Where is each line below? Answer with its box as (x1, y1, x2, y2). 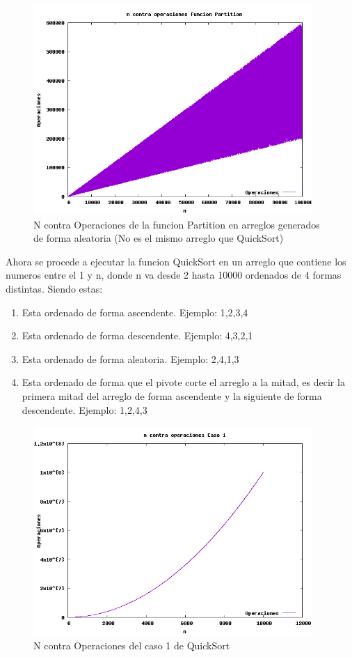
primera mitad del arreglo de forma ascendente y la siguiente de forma (22, 388, 322, 403)
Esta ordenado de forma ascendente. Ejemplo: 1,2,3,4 (22, 304, 248, 319)
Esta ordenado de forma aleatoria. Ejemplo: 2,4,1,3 (22, 351, 239, 366)
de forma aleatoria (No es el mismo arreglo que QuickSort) (33, 231, 284, 245)
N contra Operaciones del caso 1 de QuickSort (33, 637, 230, 652)
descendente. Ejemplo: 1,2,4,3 (22, 402, 147, 417)
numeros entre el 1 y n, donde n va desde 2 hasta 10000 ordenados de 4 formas (6, 268, 342, 282)
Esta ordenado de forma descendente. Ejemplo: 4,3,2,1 (22, 328, 253, 343)
